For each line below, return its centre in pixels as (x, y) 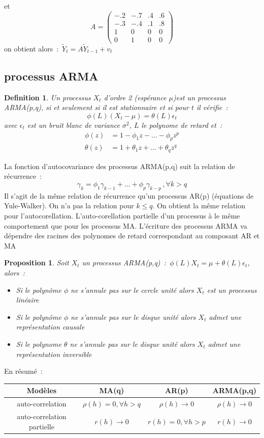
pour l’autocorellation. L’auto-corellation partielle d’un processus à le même (122, 216)
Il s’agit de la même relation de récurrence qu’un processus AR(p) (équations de (129, 195)
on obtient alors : (31, 48)
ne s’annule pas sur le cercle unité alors (132, 290)
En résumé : (23, 371)
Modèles (42, 390)
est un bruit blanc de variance (73, 125)
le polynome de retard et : (182, 125)
